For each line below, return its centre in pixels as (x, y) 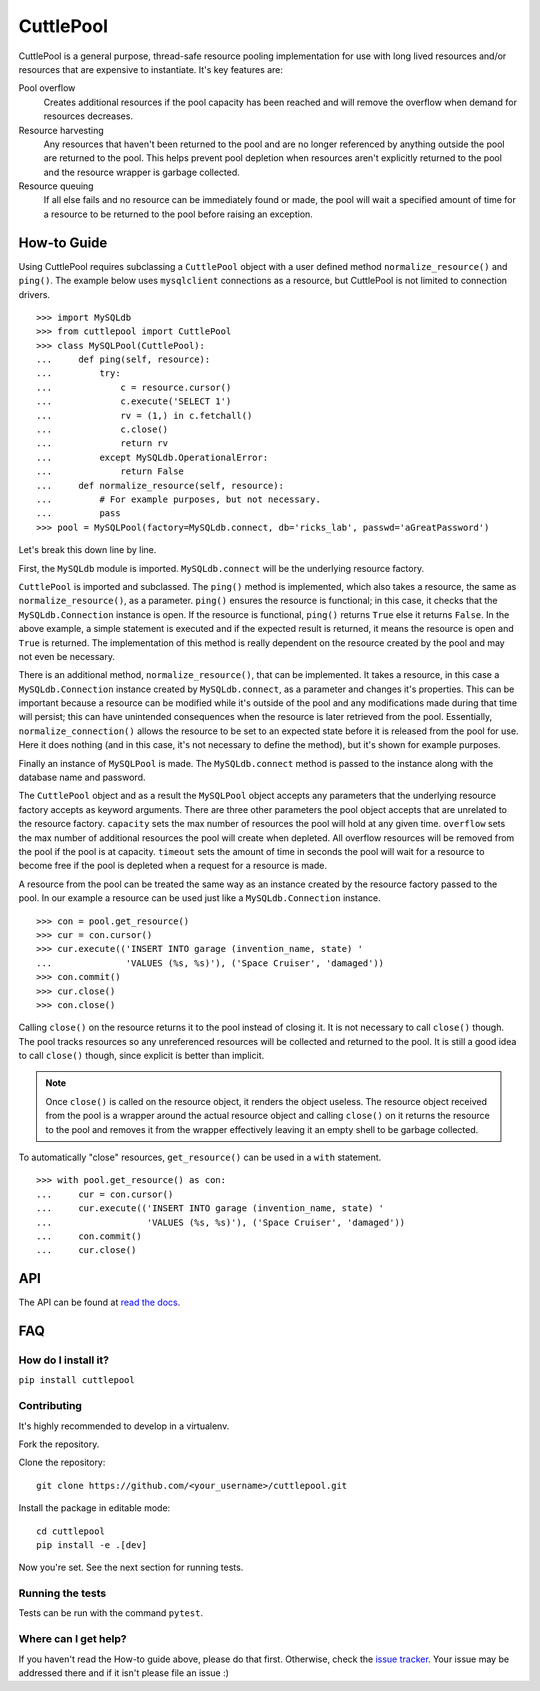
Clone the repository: (62, 1462)
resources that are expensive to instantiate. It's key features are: (151, 69)
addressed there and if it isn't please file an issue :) (124, 1672)
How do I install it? (64, 1360)
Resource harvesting (61, 130)
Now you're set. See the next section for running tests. (131, 1567)
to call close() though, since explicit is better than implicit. (141, 1056)
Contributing (50, 1406)
